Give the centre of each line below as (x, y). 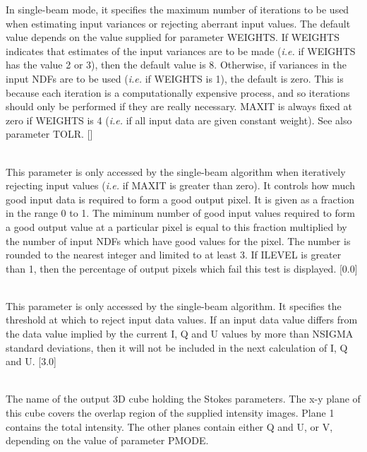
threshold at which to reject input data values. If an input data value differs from (182, 320)
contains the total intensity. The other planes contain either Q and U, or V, (169, 426)
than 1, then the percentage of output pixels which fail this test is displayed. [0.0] (182, 268)
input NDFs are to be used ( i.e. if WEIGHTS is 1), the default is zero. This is (175, 78)
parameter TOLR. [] (49, 134)
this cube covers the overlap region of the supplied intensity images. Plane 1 (170, 413)
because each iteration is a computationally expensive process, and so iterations (178, 92)
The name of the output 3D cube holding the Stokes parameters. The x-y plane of (183, 399)
